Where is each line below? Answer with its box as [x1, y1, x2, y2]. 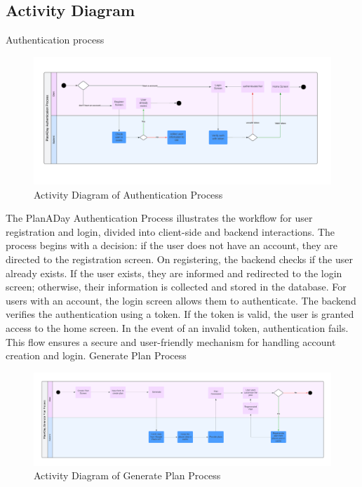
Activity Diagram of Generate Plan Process [34, 468, 221, 483]
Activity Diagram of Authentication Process [34, 187, 223, 201]
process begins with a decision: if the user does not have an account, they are [6, 238, 338, 253]
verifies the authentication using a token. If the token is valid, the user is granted [6, 307, 354, 321]
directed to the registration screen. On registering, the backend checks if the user [6, 251, 353, 266]
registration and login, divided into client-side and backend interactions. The [6, 224, 335, 239]
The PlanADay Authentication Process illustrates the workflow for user [6, 211, 313, 225]
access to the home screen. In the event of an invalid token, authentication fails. [6, 320, 349, 335]
